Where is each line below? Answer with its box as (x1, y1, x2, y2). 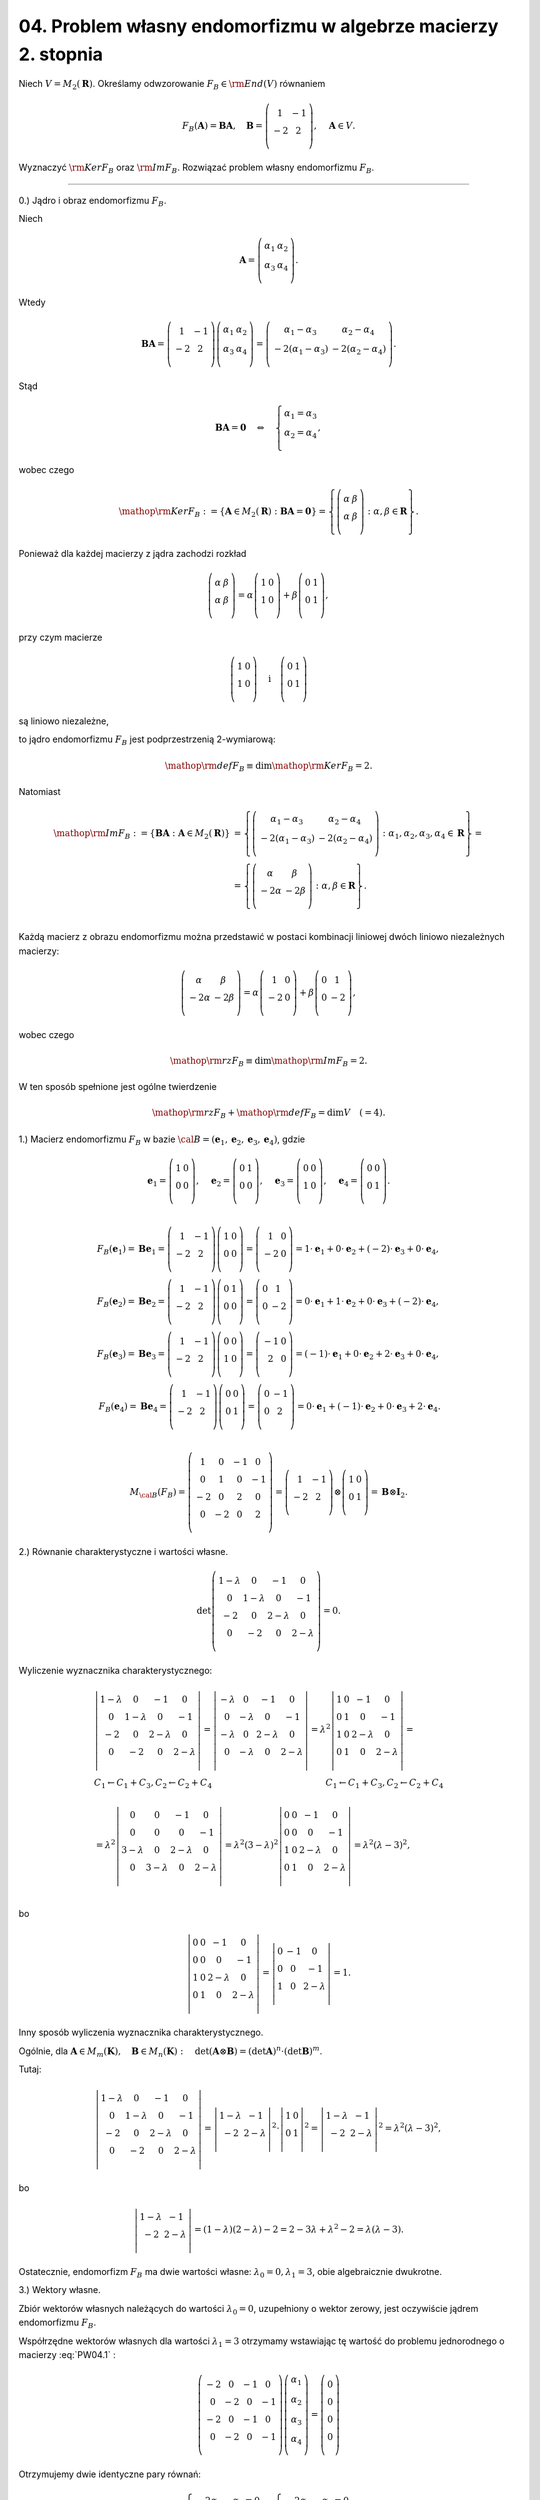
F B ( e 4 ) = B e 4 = (98, 1400, 167, 1414)
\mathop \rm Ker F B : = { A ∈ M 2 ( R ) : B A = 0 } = (118, 506, 327, 520)
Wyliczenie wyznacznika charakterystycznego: (18, 1664, 213, 1676)
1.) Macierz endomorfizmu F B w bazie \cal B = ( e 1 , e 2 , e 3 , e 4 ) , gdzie (18, 1133, 306, 1147)
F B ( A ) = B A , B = (181, 120, 264, 134)
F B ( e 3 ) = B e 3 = (96, 1348, 166, 1362)
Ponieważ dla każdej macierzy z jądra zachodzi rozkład (18, 548, 247, 560)
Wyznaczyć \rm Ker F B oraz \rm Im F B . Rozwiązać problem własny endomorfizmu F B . (18, 161, 375, 176)
